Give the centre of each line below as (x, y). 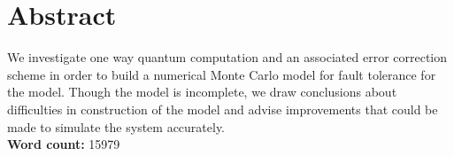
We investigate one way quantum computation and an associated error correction (227, 57)
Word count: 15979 (64, 144)
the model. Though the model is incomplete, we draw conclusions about (202, 92)
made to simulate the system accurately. (116, 126)
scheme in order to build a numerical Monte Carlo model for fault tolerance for (222, 74)
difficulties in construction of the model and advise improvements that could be (223, 109)
